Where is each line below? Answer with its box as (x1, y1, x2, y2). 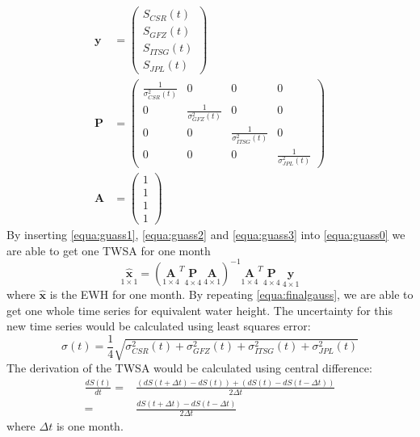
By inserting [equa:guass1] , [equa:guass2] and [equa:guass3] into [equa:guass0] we (6, 226, 405, 243)
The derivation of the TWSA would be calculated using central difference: (6, 359, 372, 376)
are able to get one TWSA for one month (6, 242, 211, 258)
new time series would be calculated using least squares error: (6, 317, 311, 334)
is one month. (56, 417, 124, 434)
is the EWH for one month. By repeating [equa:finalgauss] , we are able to (49, 286, 414, 303)
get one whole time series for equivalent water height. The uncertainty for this (6, 301, 393, 318)
